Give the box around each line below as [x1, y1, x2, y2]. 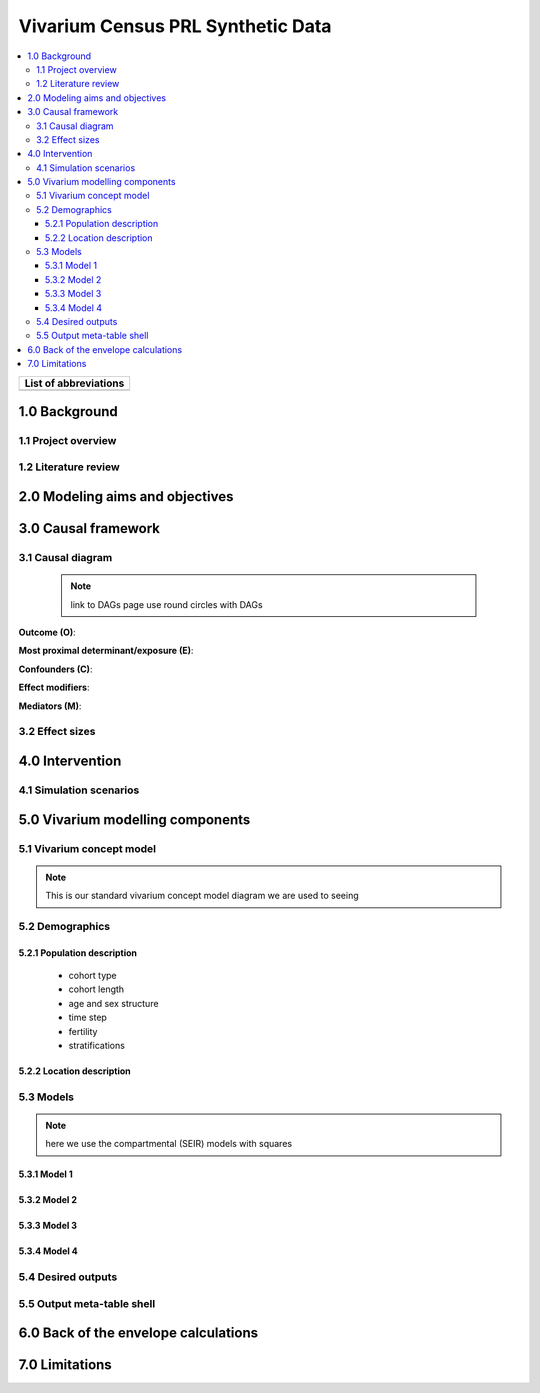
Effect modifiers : [18, 681, 90, 694]
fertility [68, 1025, 98, 1037]
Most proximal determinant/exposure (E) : [18, 645, 194, 657]
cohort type [68, 970, 117, 982]
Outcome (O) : [18, 626, 77, 639]
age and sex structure [68, 997, 159, 1009]
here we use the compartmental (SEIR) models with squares [45, 1138, 293, 1150]
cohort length [68, 983, 125, 995]
